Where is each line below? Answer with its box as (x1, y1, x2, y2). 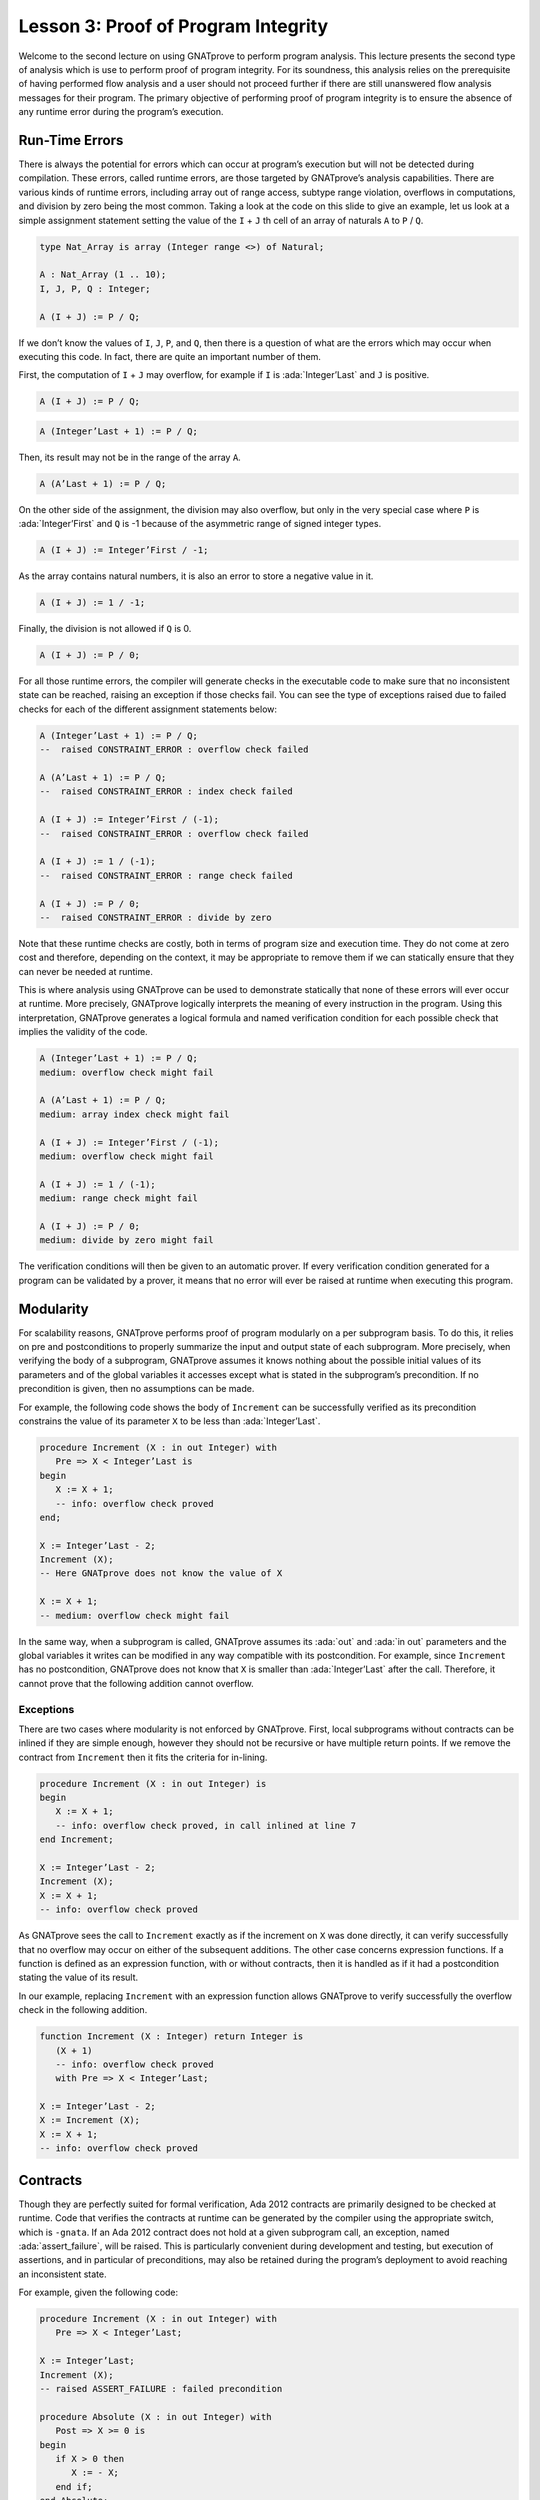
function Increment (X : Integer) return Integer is (39, 2031, 304, 2042)
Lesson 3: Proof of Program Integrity (18, 15, 329, 37)
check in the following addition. (18, 2004, 148, 2016)
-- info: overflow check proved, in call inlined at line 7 (55, 1820, 357, 1831)
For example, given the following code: (18, 2286, 179, 2299)
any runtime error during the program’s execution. (18, 106, 224, 118)
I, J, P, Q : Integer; (39, 283, 151, 294)
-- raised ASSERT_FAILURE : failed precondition (39, 2383, 283, 2395)
